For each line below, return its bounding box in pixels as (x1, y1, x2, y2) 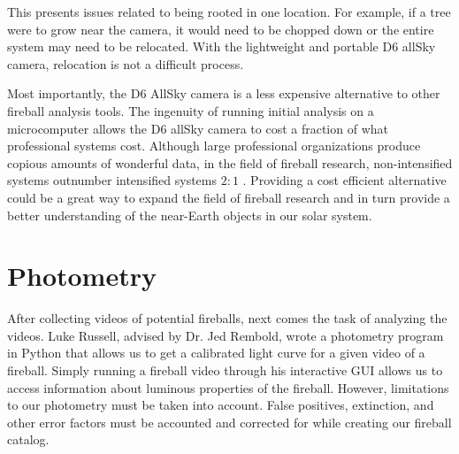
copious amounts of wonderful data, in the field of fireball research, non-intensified (7, 153, 453, 172)
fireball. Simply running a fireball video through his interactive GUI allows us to (7, 361, 443, 380)
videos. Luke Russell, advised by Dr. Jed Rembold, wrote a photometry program (7, 326, 444, 344)
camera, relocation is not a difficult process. (7, 54, 244, 73)
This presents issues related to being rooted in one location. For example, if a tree (7, 3, 451, 20)
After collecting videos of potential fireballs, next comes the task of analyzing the (7, 309, 448, 327)
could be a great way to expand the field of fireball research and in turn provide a (7, 188, 450, 206)
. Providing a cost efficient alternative (242, 171, 447, 189)
